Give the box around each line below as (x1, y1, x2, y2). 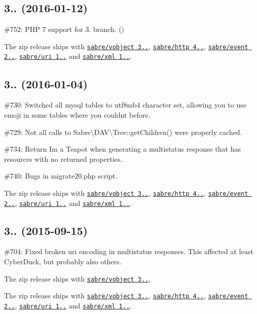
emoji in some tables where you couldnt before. (4, 109, 151, 120)
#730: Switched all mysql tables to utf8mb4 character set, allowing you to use (4, 99, 246, 110)
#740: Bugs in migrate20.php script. (4, 170, 118, 181)
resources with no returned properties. (4, 153, 123, 164)
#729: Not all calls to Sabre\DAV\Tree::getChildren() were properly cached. (4, 126, 242, 137)
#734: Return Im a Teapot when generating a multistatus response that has (4, 144, 241, 154)
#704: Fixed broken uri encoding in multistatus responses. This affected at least (4, 246, 253, 257)
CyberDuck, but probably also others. (4, 256, 122, 266)
